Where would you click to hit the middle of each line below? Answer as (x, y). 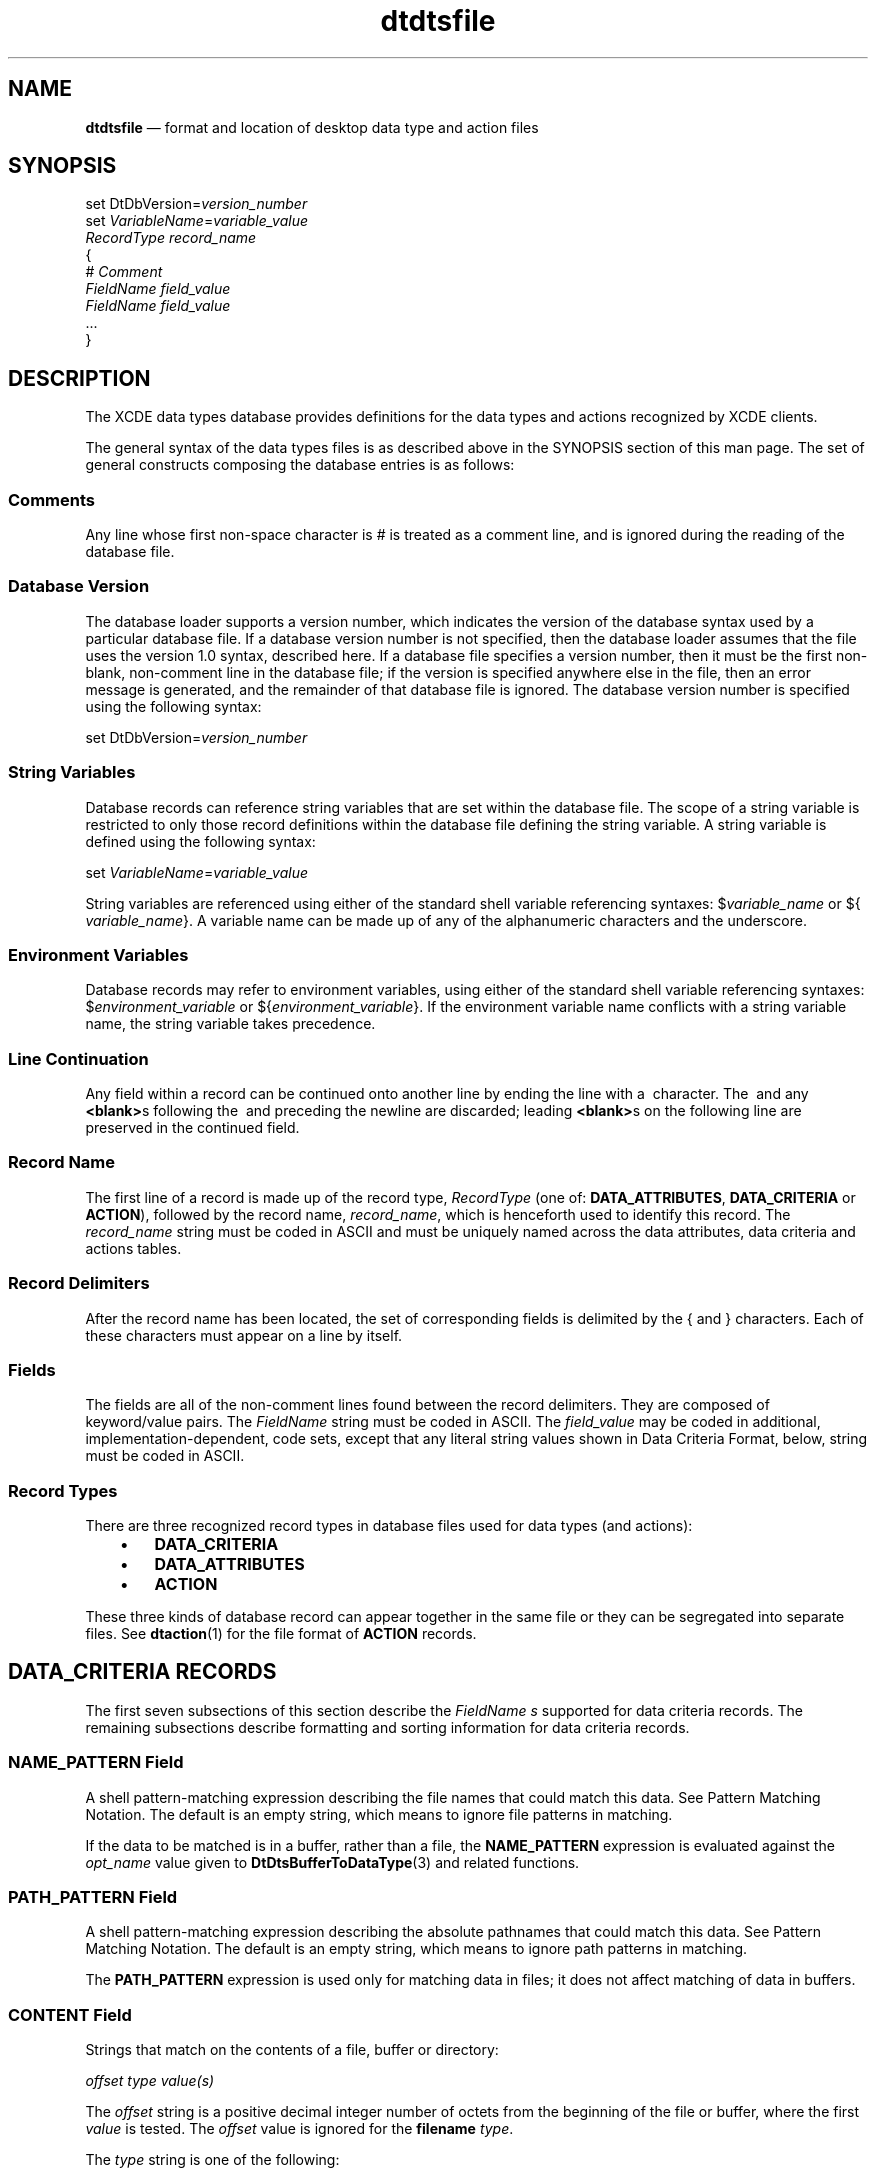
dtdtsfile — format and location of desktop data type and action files (312, 127)
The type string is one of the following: (212, 2160)
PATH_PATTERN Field (93, 1897)
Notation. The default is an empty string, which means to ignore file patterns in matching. (379, 1814)
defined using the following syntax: (200, 841)
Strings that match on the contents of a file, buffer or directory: (292, 2050)
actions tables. (133, 1248)
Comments (51, 499)
